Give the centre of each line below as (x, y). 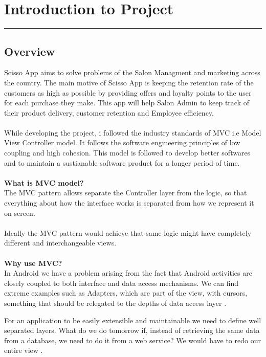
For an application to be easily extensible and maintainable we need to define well (133, 320)
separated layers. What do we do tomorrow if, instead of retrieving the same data (132, 330)
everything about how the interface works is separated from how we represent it (129, 203)
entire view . (24, 350)
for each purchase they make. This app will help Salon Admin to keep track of (127, 103)
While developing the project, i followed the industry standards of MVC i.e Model (133, 132)
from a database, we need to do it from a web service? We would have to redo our (132, 340)
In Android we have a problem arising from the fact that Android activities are (128, 273)
